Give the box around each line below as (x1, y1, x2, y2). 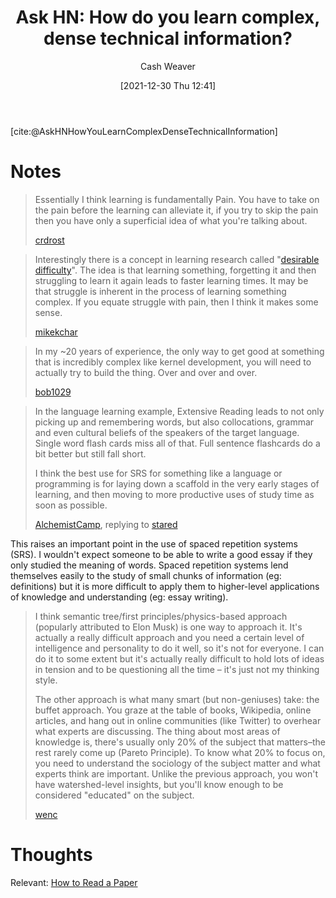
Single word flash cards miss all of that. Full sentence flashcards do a (34, 437, 321, 449)
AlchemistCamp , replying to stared (34, 518, 178, 530)
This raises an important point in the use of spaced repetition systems (10, 537, 298, 550)
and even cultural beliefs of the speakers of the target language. (34, 426, 300, 438)
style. (34, 674, 58, 686)
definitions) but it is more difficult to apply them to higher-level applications (10, 580, 320, 592)
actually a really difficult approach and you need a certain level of (34, 631, 305, 643)
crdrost (34, 234, 65, 246)
